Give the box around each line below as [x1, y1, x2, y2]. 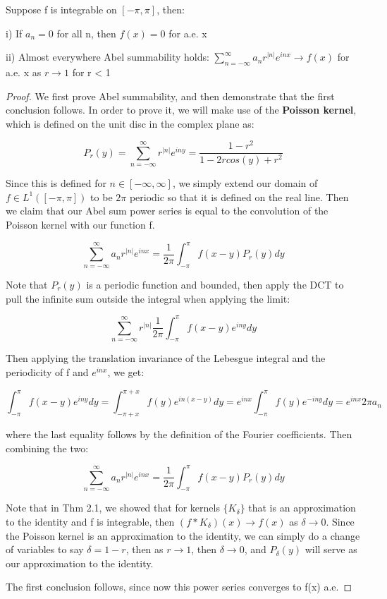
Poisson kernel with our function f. [6, 217, 155, 232]
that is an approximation [248, 500, 356, 515]
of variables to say [6, 542, 84, 557]
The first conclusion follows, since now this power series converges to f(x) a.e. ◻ [6, 579, 352, 594]
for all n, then [56, 25, 116, 40]
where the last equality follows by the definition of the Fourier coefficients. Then [6, 426, 352, 441]
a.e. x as [6, 64, 42, 79]
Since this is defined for [6, 176, 106, 190]
